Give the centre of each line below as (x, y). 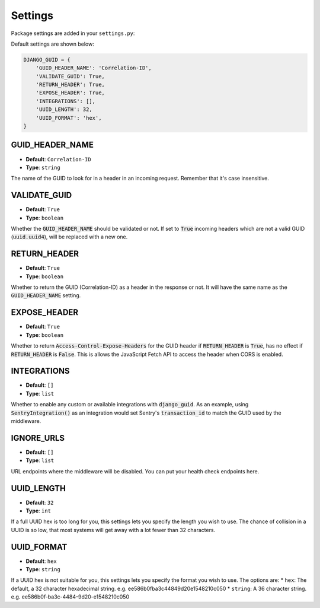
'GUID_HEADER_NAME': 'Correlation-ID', (94, 68)
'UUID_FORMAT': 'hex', (69, 118)
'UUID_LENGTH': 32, (64, 109)
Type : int (39, 511)
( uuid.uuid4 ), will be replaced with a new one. (69, 237)
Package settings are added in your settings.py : (73, 33)
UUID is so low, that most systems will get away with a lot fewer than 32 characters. (113, 530)
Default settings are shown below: (52, 44)
